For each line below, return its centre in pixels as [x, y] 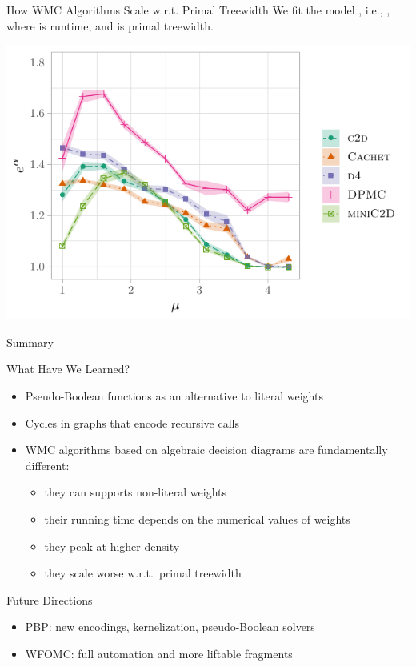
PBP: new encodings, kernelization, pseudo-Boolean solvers [170, 627]
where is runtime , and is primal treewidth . [110, 25]
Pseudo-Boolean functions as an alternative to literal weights [174, 396]
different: [47, 465]
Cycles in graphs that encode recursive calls [132, 422]
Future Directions [50, 599]
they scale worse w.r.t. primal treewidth [143, 573]
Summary [30, 342]
